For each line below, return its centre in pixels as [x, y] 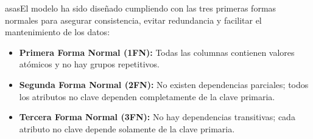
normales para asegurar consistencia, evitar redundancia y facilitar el [133, 20]
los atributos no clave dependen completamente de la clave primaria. [147, 96]
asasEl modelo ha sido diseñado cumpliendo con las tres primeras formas [141, 8]
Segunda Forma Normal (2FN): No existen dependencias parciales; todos [164, 84]
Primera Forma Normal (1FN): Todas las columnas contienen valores [157, 52]
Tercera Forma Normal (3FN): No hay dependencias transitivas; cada [157, 117]
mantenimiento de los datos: [58, 32]
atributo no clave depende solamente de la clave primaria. [127, 128]
